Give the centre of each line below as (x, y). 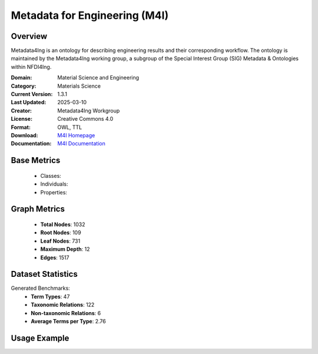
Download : (24, 135)
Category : (24, 86)
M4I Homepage (76, 135)
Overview (29, 36)
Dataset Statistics (44, 274)
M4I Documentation (82, 144)
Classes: (51, 176)
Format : (21, 127)
